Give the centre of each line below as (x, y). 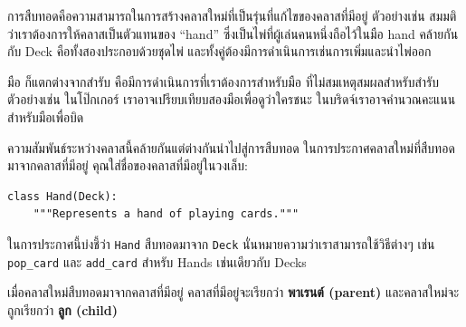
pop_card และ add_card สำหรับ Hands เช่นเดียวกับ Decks (157, 261)
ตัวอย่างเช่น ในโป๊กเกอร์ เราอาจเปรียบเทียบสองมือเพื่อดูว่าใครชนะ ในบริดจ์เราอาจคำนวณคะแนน (232, 99)
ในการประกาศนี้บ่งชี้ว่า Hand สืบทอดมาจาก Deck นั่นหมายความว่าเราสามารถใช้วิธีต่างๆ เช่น (221, 243)
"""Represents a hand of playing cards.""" (166, 214)
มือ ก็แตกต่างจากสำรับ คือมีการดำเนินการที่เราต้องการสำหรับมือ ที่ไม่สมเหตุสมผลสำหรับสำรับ (223, 81)
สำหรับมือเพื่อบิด (46, 116)
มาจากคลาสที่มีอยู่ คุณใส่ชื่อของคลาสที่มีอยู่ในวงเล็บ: (128, 165)
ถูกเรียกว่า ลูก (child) (63, 309)
